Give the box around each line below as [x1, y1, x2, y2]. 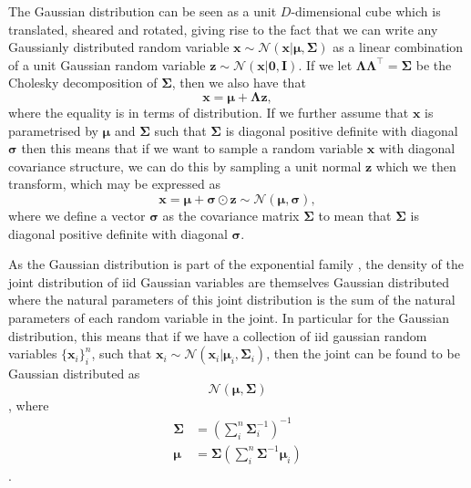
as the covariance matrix [162, 205, 300, 224]
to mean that [318, 205, 392, 224]
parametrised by [8, 120, 98, 140]
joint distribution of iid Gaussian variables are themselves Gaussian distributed [8, 272, 450, 291]
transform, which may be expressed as [8, 174, 220, 193]
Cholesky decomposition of [8, 73, 158, 92]
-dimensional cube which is [291, 2, 441, 20]
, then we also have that [171, 73, 306, 92]
